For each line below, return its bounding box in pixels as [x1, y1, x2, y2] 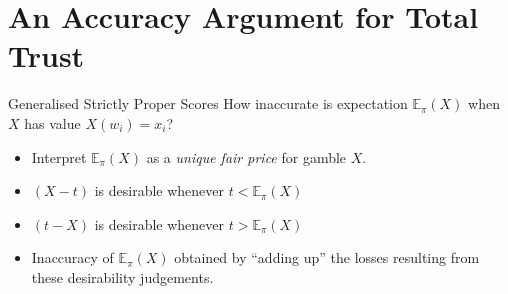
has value [24, 112, 81, 133]
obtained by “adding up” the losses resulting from [174, 247, 480, 268]
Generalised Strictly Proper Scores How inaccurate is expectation [8, 93, 408, 114]
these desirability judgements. [31, 266, 214, 287]
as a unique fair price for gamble [146, 146, 347, 167]
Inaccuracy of [31, 247, 114, 268]
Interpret [31, 146, 87, 167]
